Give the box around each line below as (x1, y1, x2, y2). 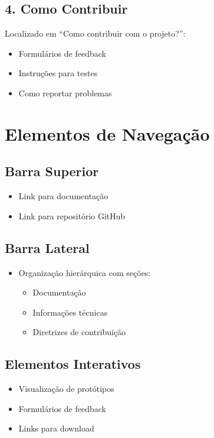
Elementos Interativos (5, 355, 141, 373)
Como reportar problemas (18, 86, 112, 99)
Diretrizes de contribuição (32, 326, 126, 338)
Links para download (18, 422, 94, 434)
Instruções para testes (18, 67, 98, 79)
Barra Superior (5, 162, 99, 180)
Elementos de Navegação (5, 121, 210, 145)
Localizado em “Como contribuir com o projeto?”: (5, 27, 186, 40)
